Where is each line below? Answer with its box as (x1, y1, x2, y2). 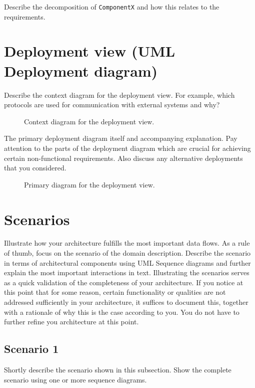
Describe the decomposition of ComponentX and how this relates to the (4, 2, 219, 12)
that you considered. (4, 162, 66, 173)
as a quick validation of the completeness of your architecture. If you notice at (4, 277, 243, 287)
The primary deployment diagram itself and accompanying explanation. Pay (4, 133, 237, 143)
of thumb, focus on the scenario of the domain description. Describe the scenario (4, 248, 251, 258)
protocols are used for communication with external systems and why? (4, 99, 220, 110)
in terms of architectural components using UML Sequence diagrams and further (4, 257, 251, 268)
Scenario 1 (4, 341, 59, 356)
